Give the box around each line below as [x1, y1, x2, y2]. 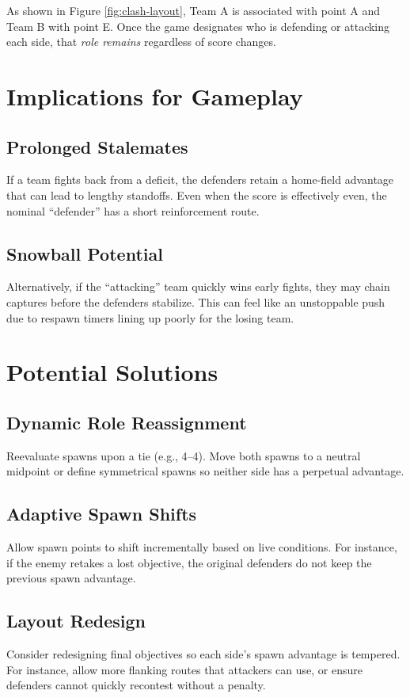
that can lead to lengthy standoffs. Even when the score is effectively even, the [6, 186, 387, 203]
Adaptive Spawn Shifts [6, 502, 197, 526]
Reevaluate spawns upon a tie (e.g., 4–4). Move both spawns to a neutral [6, 447, 361, 463]
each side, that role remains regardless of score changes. [6, 33, 276, 50]
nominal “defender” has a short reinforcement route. [6, 202, 260, 219]
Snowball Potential [6, 241, 163, 265]
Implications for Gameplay [6, 79, 303, 112]
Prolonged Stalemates [6, 134, 188, 158]
